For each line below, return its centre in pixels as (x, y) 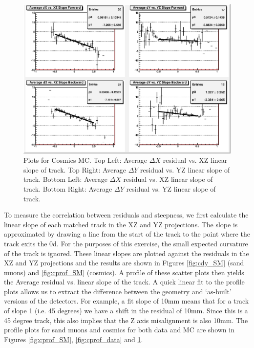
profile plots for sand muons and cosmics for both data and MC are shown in (119, 330)
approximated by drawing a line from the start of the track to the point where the (127, 234)
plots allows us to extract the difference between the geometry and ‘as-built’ (118, 291)
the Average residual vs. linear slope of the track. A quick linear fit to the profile (124, 282)
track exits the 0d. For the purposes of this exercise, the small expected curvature (126, 243)
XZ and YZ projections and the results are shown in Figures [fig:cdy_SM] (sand (124, 263)
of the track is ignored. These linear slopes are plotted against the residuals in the (127, 253)
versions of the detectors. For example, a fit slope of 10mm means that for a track (127, 301)
